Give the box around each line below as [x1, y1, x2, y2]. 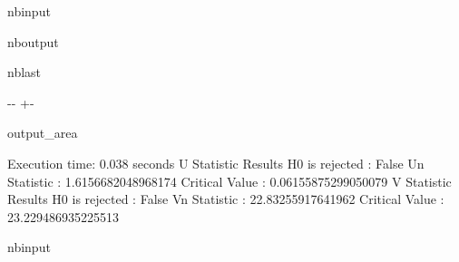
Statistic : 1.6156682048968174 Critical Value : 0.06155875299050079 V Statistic [7, 171, 452, 190]
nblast [7, 63, 42, 82]
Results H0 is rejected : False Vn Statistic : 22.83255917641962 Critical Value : [7, 189, 444, 209]
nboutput [7, 32, 59, 51]
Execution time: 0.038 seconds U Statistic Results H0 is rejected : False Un [7, 153, 425, 172]
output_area [7, 123, 78, 142]
